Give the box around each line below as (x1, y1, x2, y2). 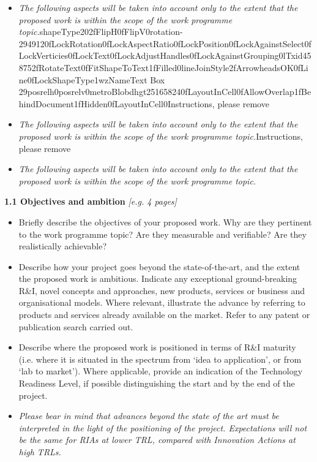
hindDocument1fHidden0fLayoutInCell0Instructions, (18, 97, 215, 110)
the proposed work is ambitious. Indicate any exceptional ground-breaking (18, 272, 297, 285)
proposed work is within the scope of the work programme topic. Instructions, (18, 129, 303, 142)
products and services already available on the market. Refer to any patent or (18, 308, 310, 321)
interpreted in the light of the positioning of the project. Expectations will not (18, 421, 307, 434)
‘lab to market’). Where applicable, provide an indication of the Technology (18, 365, 303, 377)
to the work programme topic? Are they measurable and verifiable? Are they (18, 227, 307, 240)
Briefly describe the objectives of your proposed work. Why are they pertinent (18, 215, 312, 228)
